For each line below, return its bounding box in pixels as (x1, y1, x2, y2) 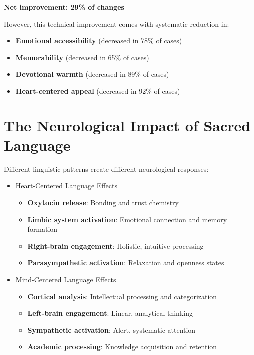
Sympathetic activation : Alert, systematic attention (27, 324, 196, 335)
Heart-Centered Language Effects (15, 180, 117, 191)
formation (27, 224, 58, 234)
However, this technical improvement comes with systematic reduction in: (4, 18, 229, 29)
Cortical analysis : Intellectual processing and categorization (27, 291, 217, 301)
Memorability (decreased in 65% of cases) (15, 52, 149, 62)
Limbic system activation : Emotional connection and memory (27, 214, 227, 224)
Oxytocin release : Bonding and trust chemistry (27, 197, 179, 208)
